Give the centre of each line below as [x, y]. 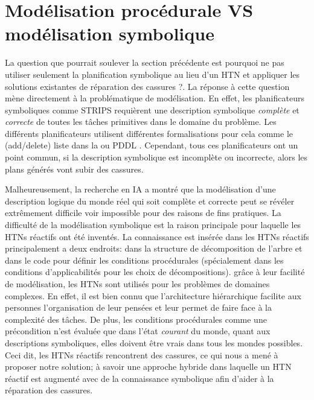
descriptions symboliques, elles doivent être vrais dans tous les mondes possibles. [154, 342]
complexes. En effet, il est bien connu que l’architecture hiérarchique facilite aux [153, 295]
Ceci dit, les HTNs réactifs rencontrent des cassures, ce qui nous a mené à [142, 354]
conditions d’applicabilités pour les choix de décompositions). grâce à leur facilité [155, 272]
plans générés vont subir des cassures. [74, 169]
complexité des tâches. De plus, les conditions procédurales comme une [136, 319]
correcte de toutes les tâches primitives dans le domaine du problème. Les [141, 122]
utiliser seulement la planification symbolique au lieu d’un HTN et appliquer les [152, 74]
